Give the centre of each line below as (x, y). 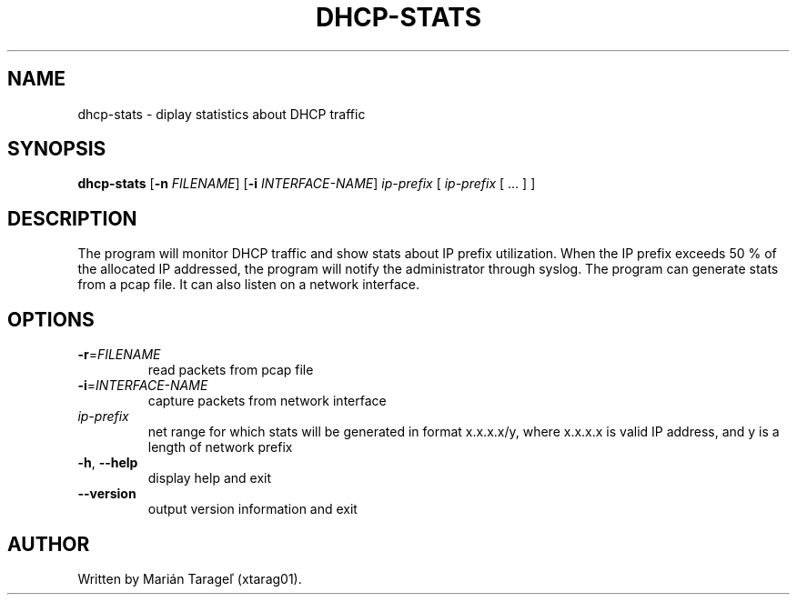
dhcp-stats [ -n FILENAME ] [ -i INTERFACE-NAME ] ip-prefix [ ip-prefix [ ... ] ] (307, 184)
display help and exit (210, 478)
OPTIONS (51, 319)
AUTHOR (49, 544)
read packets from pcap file (231, 370)
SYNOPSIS (57, 149)
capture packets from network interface (267, 401)
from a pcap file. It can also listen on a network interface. (248, 285)
